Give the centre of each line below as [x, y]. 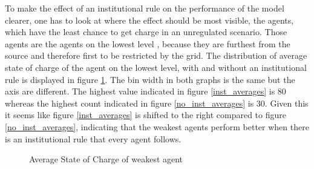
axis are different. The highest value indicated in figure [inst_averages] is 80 [146, 91]
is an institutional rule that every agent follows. [93, 138]
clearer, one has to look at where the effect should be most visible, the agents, [149, 20]
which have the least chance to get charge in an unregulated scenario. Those [146, 32]
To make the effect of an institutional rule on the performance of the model [145, 8]
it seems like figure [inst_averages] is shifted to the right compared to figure [146, 115]
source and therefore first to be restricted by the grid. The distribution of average [156, 55]
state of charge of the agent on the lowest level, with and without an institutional [156, 67]
